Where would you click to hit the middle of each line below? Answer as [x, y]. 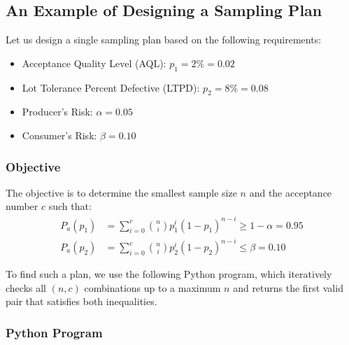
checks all [26, 287]
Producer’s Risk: [57, 112]
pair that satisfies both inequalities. [81, 301]
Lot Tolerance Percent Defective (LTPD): [111, 87]
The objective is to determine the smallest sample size [121, 192]
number [22, 206]
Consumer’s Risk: [59, 135]
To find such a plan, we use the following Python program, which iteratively [169, 274]
